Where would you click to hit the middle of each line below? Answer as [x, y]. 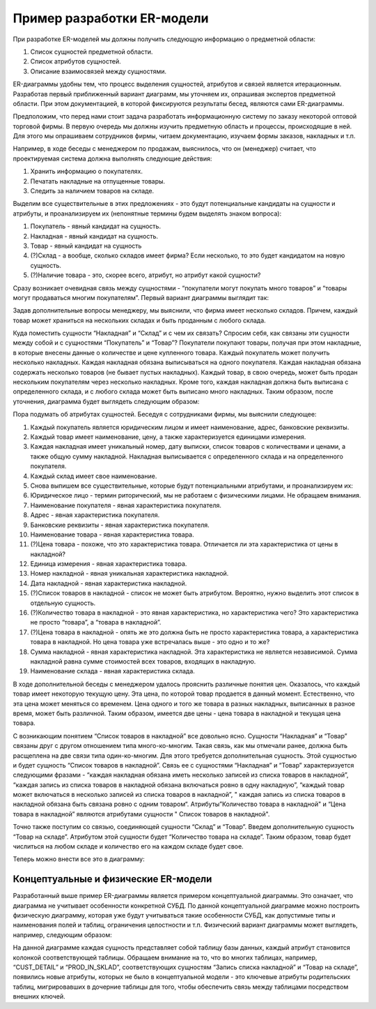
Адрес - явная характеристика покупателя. [95, 515]
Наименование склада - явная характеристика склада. [112, 671]
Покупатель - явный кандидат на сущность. [96, 226]
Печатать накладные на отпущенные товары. [98, 181]
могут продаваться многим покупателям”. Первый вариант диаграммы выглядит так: [141, 297]
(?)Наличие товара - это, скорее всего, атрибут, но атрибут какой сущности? [146, 275]
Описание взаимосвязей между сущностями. [99, 71]
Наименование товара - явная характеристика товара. [112, 535]
